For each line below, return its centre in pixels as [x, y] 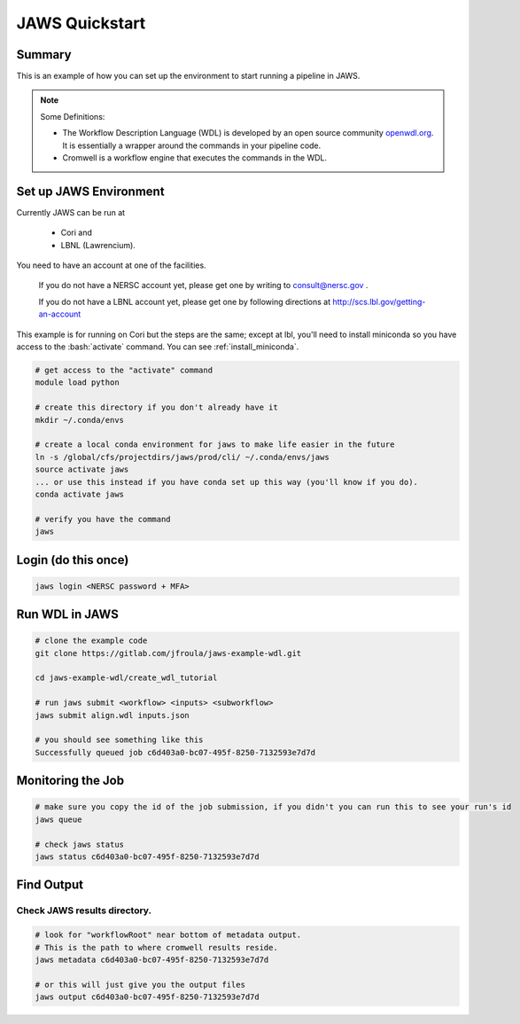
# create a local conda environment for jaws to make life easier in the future [215, 445]
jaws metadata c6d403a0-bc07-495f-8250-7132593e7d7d [152, 959]
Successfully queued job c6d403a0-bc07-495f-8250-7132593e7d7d [175, 752]
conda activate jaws [79, 494]
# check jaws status [79, 844]
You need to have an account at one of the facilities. [112, 265]
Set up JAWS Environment [90, 191]
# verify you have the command [103, 519]
